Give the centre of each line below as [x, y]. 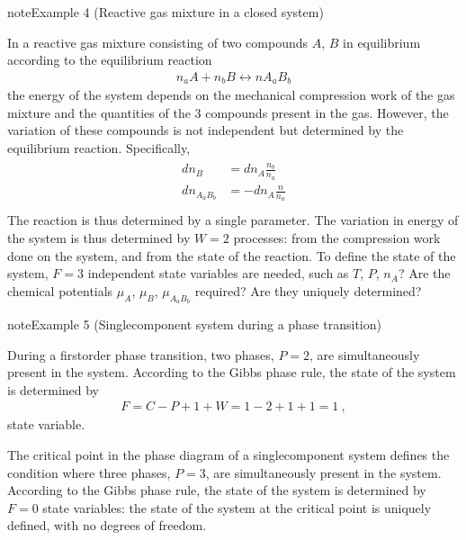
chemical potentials [60, 290]
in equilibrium [382, 42]
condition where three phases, [89, 472]
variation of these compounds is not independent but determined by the [206, 130]
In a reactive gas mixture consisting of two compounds [158, 42]
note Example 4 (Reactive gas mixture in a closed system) [166, 12]
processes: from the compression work [337, 238]
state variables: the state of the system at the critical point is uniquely [237, 507]
